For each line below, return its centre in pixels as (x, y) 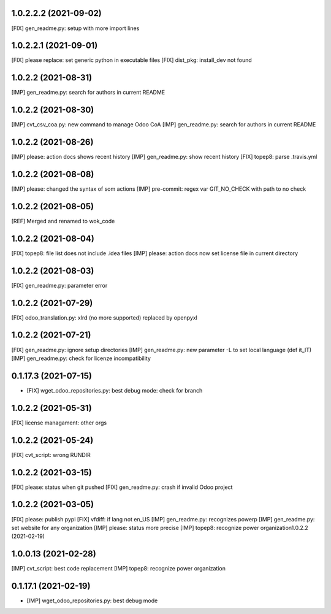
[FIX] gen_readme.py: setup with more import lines (75, 28)
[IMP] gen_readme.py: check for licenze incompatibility (81, 358)
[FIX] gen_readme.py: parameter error (59, 285)
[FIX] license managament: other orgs (59, 423)
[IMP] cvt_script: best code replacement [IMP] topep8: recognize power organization (119, 569)
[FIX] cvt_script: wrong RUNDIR (51, 455)
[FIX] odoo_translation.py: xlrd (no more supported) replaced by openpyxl (104, 317)
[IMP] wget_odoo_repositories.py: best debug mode (92, 601)
